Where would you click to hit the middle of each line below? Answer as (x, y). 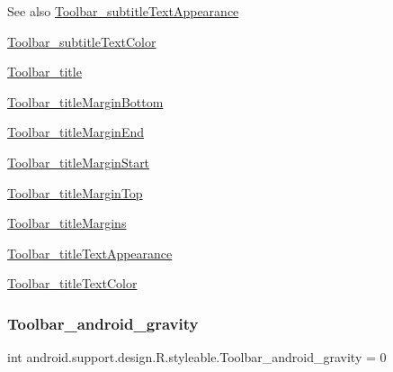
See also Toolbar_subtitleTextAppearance (123, 11)
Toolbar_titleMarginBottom (85, 101)
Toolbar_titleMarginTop (75, 192)
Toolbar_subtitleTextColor (82, 41)
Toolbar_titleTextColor (72, 283)
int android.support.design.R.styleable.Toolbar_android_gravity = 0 (197, 357)
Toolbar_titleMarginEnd (76, 132)
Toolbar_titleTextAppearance (90, 253)
